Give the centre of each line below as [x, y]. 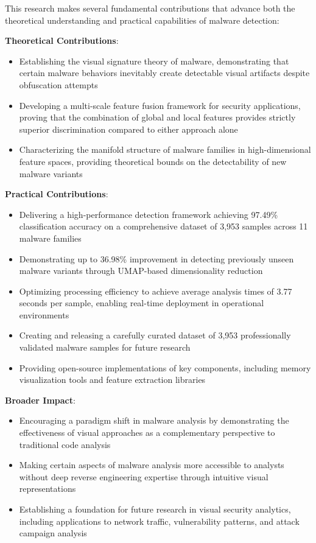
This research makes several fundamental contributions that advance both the [150, 8]
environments [44, 314]
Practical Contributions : [57, 194]
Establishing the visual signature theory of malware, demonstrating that [154, 61]
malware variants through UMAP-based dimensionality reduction [141, 271]
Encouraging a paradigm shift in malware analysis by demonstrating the [154, 420]
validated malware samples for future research [105, 347]
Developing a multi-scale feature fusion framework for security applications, [160, 105]
